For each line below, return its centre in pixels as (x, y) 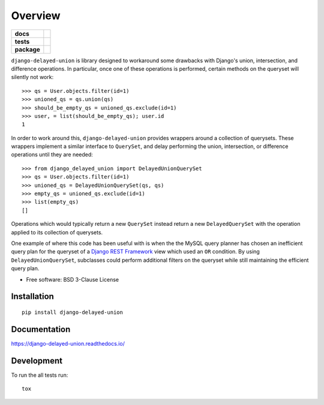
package (27, 49)
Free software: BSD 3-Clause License (73, 279)
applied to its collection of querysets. (57, 232)
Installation (32, 297)
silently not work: (32, 77)
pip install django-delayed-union (72, 312)
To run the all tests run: (40, 375)
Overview (36, 16)
